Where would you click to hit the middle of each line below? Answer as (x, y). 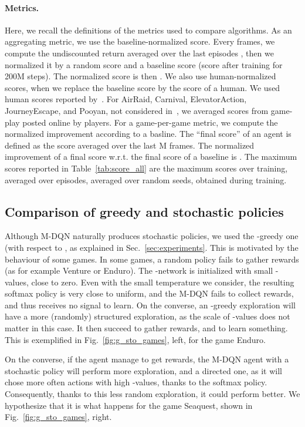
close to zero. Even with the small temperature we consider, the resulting (163, 282)
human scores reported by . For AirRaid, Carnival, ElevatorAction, (126, 99)
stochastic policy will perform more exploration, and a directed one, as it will (143, 370)
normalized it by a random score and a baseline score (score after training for (144, 64)
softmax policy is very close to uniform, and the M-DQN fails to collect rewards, (149, 293)
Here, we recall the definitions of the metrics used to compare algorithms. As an (148, 30)
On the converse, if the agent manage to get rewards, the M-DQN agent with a (147, 359)
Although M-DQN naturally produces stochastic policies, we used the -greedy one (152, 236)
